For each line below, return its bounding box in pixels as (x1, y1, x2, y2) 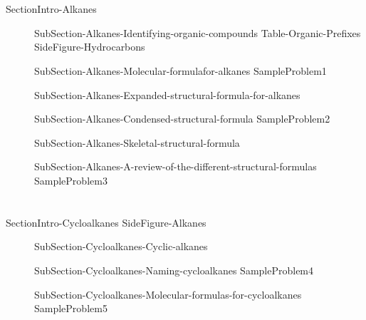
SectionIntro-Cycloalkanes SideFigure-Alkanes (6, 215, 206, 229)
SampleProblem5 (34, 301, 108, 316)
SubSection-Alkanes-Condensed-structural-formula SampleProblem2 (34, 111, 330, 126)
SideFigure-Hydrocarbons (34, 39, 145, 54)
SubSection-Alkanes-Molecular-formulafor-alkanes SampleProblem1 (34, 63, 327, 78)
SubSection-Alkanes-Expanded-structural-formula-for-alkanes (34, 87, 300, 102)
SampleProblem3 (34, 172, 108, 187)
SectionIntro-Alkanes (6, 1, 97, 16)
